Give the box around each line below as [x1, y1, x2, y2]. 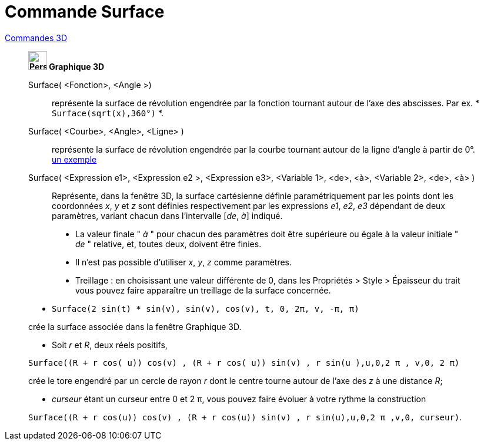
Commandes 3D [5, 32, 68, 43]
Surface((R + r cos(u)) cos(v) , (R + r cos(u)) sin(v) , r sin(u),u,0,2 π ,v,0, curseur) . [28, 412, 462, 422]
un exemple [52, 154, 97, 164]
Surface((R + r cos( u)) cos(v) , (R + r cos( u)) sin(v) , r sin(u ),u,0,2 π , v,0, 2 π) [28, 358, 460, 368]
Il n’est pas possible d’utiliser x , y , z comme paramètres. [75, 257, 292, 267]
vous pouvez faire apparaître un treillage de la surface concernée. [75, 285, 331, 295]
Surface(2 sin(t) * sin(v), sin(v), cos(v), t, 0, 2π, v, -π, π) [52, 304, 359, 313]
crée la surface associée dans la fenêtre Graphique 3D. [28, 321, 242, 332]
